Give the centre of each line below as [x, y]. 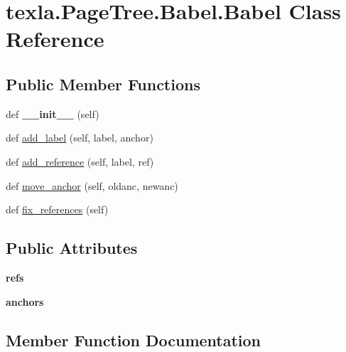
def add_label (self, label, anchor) [80, 138]
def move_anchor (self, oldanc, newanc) [92, 185]
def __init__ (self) [53, 113]
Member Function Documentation [134, 340]
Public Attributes [72, 248]
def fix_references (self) [57, 209]
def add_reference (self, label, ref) [80, 161]
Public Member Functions [103, 84]
